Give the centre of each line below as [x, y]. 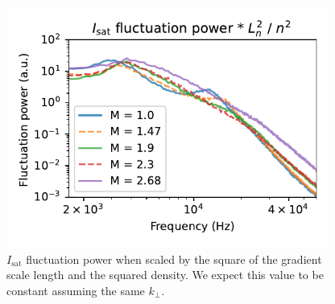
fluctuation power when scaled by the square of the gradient [174, 259]
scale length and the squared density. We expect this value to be [165, 275]
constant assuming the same [76, 290]
